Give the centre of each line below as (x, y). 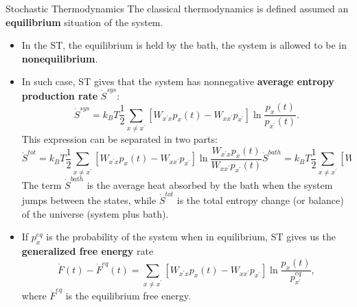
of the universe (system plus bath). (95, 213)
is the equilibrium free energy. (128, 295)
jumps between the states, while (89, 200)
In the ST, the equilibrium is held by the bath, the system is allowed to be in (184, 45)
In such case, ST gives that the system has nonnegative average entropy (178, 81)
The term (42, 184)
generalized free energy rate (88, 251)
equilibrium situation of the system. (84, 22)
